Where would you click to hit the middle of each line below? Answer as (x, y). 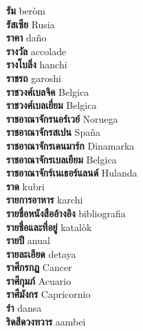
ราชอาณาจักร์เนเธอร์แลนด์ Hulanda (72, 173)
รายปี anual (28, 240)
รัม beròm (26, 10)
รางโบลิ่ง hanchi (37, 64)
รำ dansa (24, 308)
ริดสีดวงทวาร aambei (46, 321)
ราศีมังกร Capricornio (48, 294)
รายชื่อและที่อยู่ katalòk (49, 227)
